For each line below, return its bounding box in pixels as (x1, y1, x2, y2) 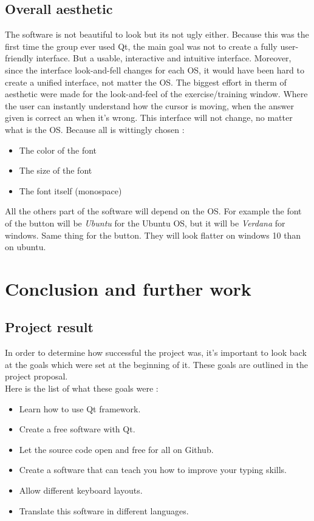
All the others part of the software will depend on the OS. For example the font (5, 205, 302, 217)
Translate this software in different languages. (19, 504, 189, 517)
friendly (5, 52, 33, 64)
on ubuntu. (5, 240, 46, 253)
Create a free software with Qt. (19, 423, 135, 435)
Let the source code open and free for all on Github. (19, 443, 214, 455)
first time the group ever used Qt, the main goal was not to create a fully (5, 39, 278, 52)
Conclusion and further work (5, 276, 251, 301)
